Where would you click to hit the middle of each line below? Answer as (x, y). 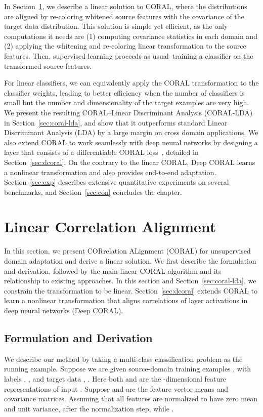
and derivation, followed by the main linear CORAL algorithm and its (113, 270)
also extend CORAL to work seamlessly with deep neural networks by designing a (131, 142)
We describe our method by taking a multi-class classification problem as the (123, 359)
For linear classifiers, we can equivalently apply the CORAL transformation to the (131, 83)
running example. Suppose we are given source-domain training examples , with (128, 369)
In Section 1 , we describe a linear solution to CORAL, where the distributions (126, 6)
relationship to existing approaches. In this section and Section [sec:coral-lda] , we (130, 281)
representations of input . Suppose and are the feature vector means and (116, 388)
